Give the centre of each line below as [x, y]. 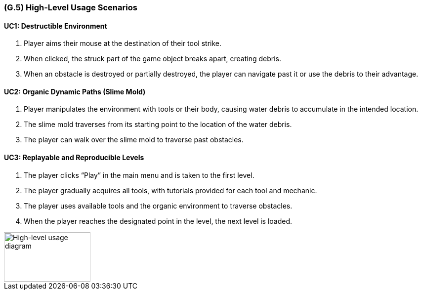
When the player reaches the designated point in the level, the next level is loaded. [158, 221]
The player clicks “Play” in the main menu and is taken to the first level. [139, 175]
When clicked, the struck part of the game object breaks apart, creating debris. [153, 59]
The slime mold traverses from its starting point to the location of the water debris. [158, 125]
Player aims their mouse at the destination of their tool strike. [123, 43]
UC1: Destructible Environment [56, 26]
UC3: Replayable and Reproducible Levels [74, 158]
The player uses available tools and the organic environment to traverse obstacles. [158, 206]
